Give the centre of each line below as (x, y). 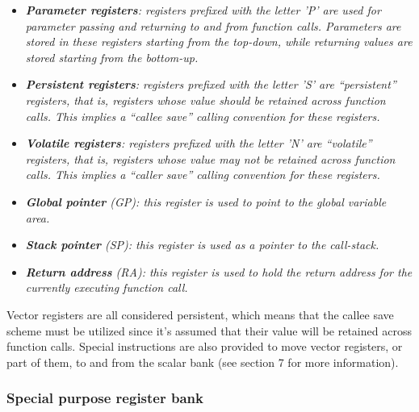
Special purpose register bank (105, 398)
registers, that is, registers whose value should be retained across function (205, 100)
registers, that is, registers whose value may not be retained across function (210, 158)
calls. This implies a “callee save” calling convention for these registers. (203, 116)
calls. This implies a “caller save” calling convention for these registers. (203, 175)
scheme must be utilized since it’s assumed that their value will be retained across (209, 330)
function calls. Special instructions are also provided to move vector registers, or (205, 346)
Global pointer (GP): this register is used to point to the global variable (206, 201)
